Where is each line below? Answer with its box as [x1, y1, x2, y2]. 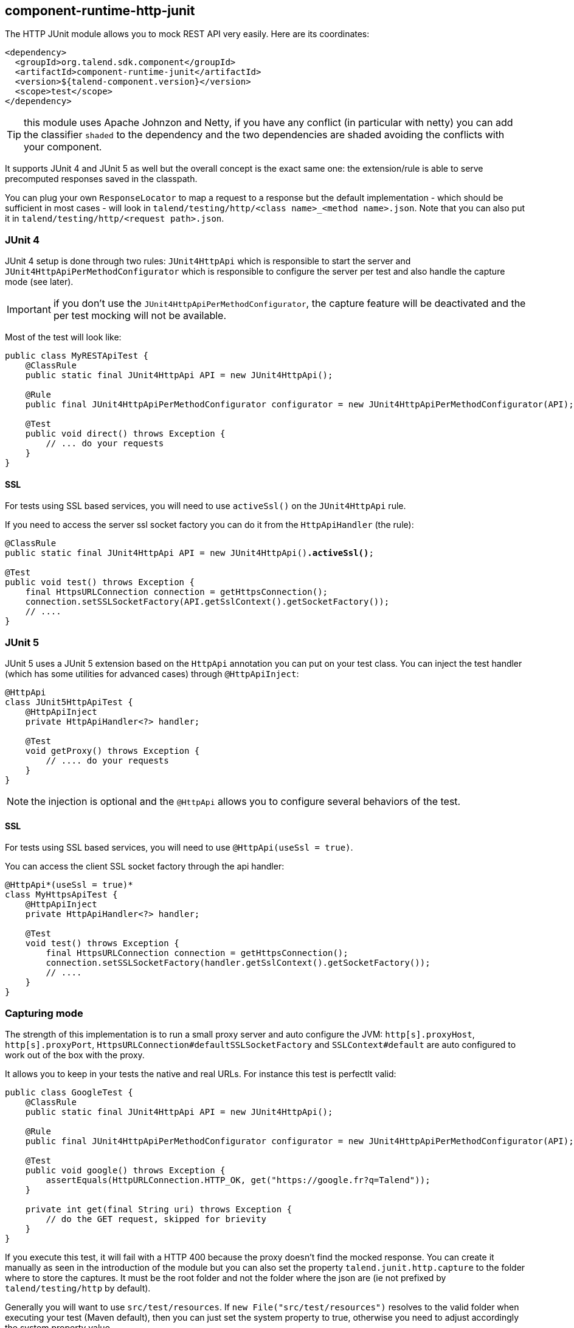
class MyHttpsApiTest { [5, 890, 118, 900]
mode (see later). [5, 276, 74, 287]
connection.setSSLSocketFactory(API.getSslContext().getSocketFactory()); [25, 597, 390, 607]
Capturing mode [5, 1007, 83, 1019]
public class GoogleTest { [5, 1087, 133, 1098]
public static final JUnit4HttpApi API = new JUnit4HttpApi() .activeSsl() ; [5, 548, 374, 558]
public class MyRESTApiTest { [5, 351, 149, 361]
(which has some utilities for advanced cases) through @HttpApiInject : [5, 669, 299, 680]
